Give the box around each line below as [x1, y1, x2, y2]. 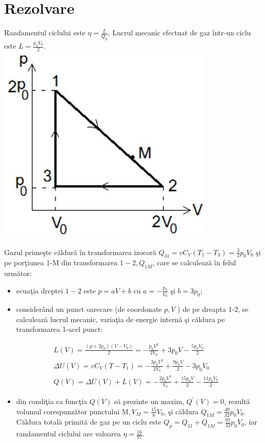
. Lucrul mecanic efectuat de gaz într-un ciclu [108, 27, 251, 38]
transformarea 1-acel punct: [16, 324, 103, 334]
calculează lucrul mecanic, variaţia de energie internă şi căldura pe [16, 313, 225, 324]
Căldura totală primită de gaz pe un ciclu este [16, 416, 161, 427]
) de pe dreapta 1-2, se [177, 304, 249, 314]
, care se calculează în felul [152, 257, 236, 268]
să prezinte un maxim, [114, 396, 185, 407]
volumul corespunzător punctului [16, 406, 120, 416]
